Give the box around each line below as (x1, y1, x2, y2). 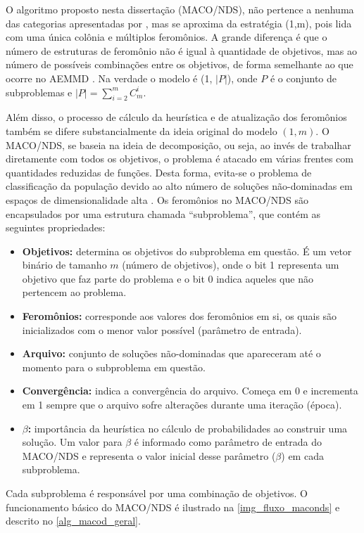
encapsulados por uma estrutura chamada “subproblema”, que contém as (6, 206, 320, 221)
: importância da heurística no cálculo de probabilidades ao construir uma (27, 420, 348, 435)
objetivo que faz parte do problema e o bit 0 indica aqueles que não (22, 271, 313, 285)
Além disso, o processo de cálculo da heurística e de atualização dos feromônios (6, 110, 347, 124)
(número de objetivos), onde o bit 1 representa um (122, 257, 339, 272)
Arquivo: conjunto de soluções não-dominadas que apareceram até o (22, 346, 321, 361)
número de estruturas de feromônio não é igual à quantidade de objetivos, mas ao (6, 43, 358, 58)
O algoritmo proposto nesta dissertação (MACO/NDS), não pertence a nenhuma (6, 2, 354, 16)
